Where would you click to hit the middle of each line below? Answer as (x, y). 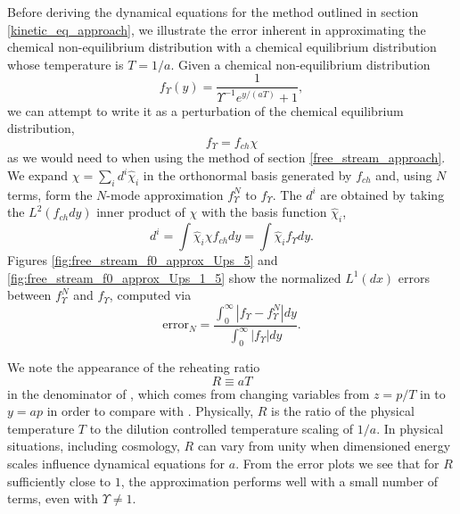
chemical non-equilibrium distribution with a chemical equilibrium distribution (222, 47)
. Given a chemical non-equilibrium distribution (300, 64)
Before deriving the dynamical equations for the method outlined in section (213, 12)
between (29, 295)
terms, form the (50, 194)
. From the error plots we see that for (337, 463)
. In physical (410, 428)
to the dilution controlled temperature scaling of (222, 428)
